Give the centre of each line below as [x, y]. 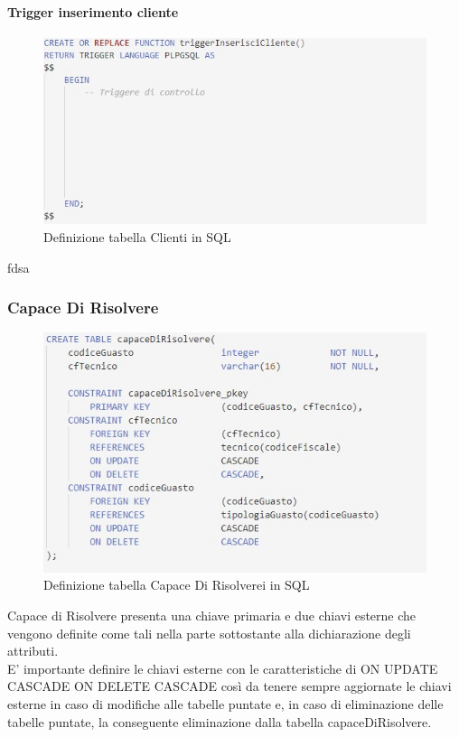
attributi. [33, 651]
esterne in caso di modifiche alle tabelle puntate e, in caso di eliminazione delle [225, 703]
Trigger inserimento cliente [93, 11]
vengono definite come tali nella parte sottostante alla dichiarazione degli [209, 633]
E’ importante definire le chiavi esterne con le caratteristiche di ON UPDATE [223, 668]
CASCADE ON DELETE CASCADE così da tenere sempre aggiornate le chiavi [229, 686]
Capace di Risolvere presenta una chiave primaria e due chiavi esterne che [212, 615]
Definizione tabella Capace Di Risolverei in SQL [177, 585]
